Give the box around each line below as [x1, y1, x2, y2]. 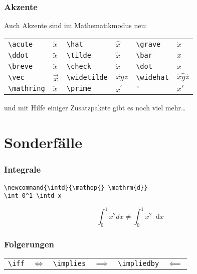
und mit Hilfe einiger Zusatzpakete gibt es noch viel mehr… [4, 102, 186, 113]
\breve [8, 62, 33, 70]
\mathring [8, 84, 45, 93]
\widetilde [66, 73, 108, 82]
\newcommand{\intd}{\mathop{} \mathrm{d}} [4, 184, 148, 191]
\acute [8, 40, 33, 48]
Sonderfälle [4, 132, 82, 153]
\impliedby [118, 259, 159, 268]
